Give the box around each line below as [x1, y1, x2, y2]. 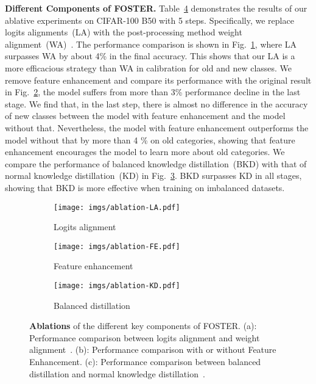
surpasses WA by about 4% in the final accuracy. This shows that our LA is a [5, 49, 295, 62]
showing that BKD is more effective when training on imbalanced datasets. [5, 181, 285, 194]
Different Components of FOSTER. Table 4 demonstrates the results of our [5, 2, 307, 14]
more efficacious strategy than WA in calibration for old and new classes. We [5, 61, 292, 74]
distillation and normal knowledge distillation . [29, 367, 205, 380]
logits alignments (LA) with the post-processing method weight [5, 26, 242, 38]
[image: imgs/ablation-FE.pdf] [54, 242, 180, 251]
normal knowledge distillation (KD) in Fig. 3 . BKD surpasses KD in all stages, [5, 169, 302, 182]
